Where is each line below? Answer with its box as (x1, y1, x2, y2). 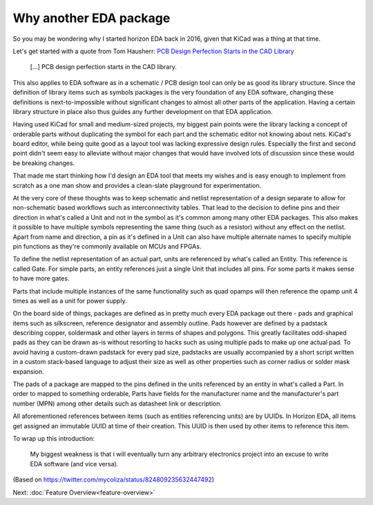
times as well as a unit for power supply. (12, 296, 127, 305)
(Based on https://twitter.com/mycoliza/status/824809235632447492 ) (12, 475, 214, 484)
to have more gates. (12, 274, 70, 283)
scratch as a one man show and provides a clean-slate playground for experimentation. (12, 181, 262, 189)
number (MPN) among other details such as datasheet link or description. (12, 399, 222, 408)
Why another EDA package (12, 10, 171, 26)
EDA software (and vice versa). (30, 459, 119, 468)
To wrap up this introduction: (12, 435, 95, 442)
